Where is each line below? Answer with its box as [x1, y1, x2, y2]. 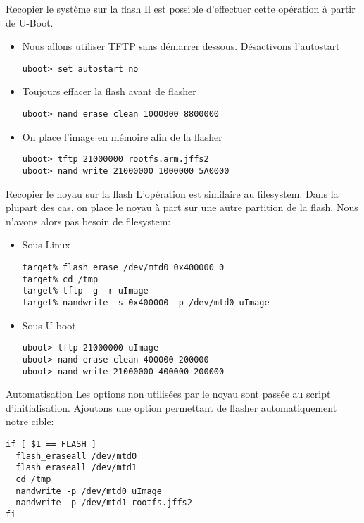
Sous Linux [22, 237, 70, 252]
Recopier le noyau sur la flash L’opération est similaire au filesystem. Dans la [6, 186, 339, 201]
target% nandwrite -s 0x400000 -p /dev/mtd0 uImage [22, 297, 270, 308]
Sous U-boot [22, 317, 76, 332]
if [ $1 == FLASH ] [6, 439, 96, 449]
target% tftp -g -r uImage [22, 286, 149, 296]
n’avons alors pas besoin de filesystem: [6, 213, 171, 228]
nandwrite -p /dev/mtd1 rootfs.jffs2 [15, 498, 192, 508]
